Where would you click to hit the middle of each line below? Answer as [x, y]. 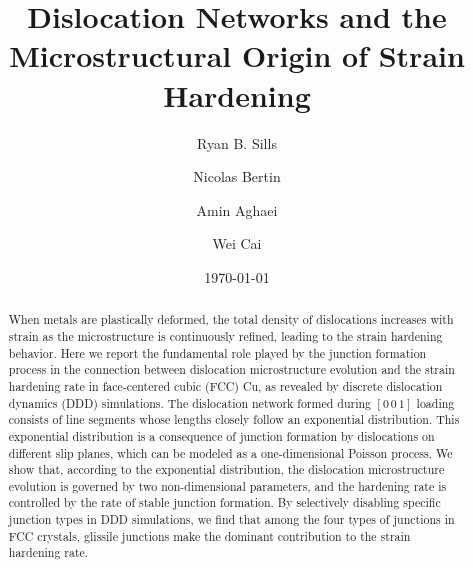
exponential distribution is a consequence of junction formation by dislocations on [221, 435]
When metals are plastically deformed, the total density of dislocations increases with [231, 319]
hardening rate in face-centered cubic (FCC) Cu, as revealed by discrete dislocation [225, 385]
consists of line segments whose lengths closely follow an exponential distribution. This [234, 419]
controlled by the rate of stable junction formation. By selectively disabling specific [224, 502]
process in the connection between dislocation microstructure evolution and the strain [231, 369]
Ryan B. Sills [237, 142]
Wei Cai [237, 243]
